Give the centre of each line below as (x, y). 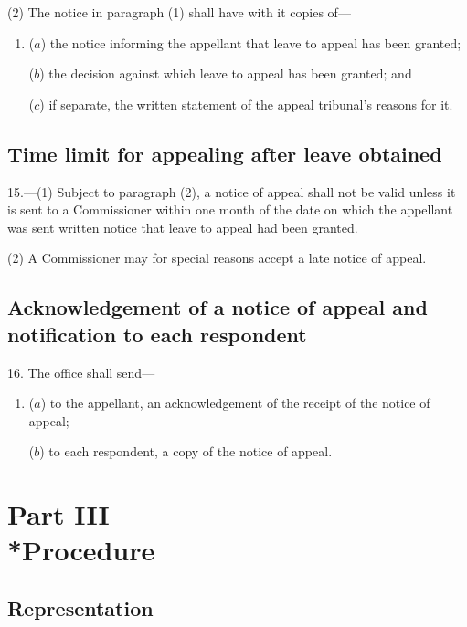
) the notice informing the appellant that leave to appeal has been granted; (251, 42)
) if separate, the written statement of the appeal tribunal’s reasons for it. (246, 104)
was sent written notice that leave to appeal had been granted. (183, 227)
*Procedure (81, 550)
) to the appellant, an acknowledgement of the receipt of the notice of (235, 403)
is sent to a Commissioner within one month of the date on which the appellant (230, 209)
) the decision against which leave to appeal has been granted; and (226, 73)
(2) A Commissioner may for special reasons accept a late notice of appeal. (217, 258)
